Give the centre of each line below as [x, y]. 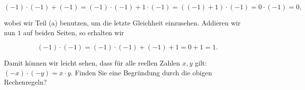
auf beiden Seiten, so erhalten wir [74, 32]
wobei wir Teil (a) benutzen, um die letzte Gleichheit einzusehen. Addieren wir [122, 22]
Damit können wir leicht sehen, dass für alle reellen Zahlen [92, 63]
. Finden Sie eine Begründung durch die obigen [141, 72]
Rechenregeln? [25, 82]
